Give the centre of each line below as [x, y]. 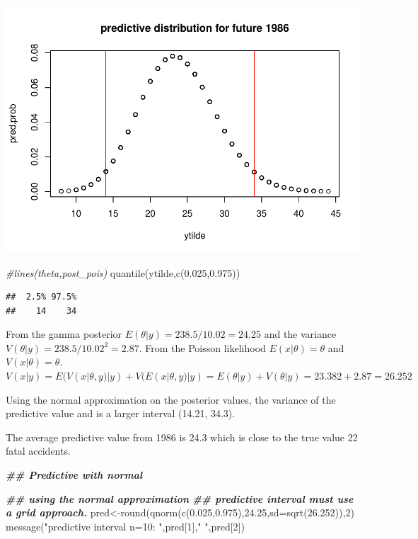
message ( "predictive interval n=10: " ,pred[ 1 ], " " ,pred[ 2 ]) [125, 526]
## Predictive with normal [74, 475]
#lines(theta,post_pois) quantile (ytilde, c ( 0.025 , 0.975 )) [123, 272]
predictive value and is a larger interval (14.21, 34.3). [121, 413]
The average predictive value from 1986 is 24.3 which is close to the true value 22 [182, 437]
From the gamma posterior [64, 334]
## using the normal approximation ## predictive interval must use [180, 498]
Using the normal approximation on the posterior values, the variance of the [171, 399]
